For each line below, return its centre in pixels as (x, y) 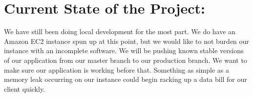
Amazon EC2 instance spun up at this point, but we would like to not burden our (126, 41)
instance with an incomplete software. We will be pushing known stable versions (124, 50)
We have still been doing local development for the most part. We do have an (120, 31)
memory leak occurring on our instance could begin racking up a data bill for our (126, 79)
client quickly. (25, 88)
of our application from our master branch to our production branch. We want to (126, 60)
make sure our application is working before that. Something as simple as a (116, 69)
